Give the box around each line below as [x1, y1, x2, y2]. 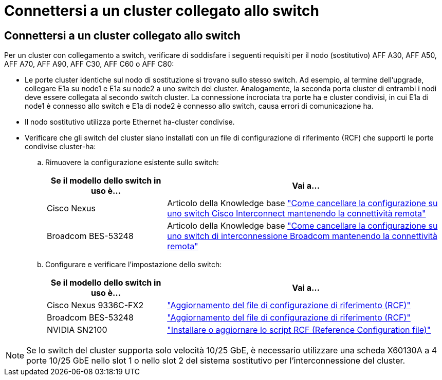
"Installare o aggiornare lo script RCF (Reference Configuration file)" [167, 325, 431, 335]
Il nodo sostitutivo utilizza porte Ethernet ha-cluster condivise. [25, 117, 235, 127]
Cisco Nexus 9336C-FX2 [47, 300, 144, 311]
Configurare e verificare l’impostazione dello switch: [45, 260, 222, 269]
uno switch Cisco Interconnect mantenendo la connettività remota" [167, 208, 426, 219]
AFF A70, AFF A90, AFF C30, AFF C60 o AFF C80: [4, 59, 174, 69]
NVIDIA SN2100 [47, 325, 107, 335]
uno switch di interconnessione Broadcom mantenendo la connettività [167, 231, 437, 242]
